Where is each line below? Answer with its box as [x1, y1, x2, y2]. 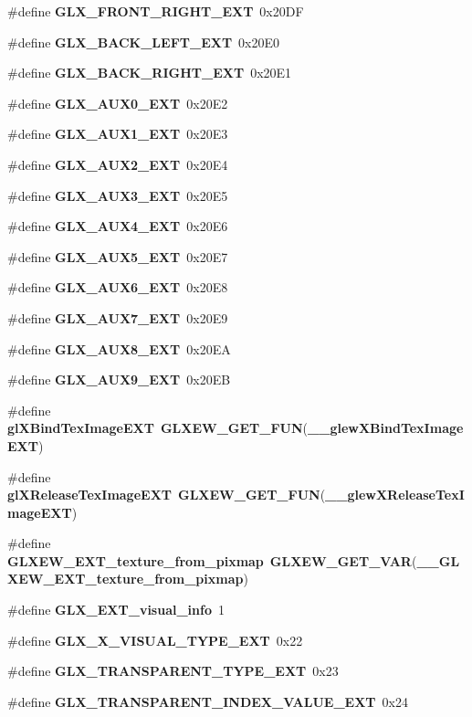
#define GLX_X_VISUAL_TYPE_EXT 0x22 [7, 630, 303, 649]
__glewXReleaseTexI [325, 485, 465, 504]
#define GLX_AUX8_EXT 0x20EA [7, 339, 231, 358]
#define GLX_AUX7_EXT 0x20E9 [7, 308, 228, 327]
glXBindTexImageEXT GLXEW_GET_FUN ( [7, 418, 309, 438]
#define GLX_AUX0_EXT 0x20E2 [7, 93, 228, 112]
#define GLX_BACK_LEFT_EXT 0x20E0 [7, 32, 280, 51]
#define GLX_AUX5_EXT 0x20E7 [7, 247, 228, 266]
